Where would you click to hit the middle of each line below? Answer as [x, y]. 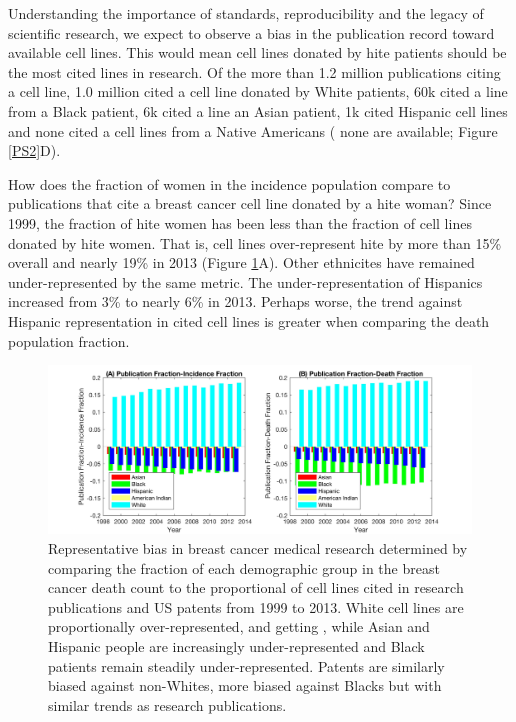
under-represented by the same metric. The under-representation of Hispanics [245, 281]
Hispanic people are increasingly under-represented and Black [236, 646]
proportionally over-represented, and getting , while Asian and [239, 626]
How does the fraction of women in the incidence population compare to [229, 183]
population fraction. [69, 340]
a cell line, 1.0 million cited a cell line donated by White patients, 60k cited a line [258, 91]
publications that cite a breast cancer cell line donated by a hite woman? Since [250, 203]
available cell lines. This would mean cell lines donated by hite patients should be [257, 52]
